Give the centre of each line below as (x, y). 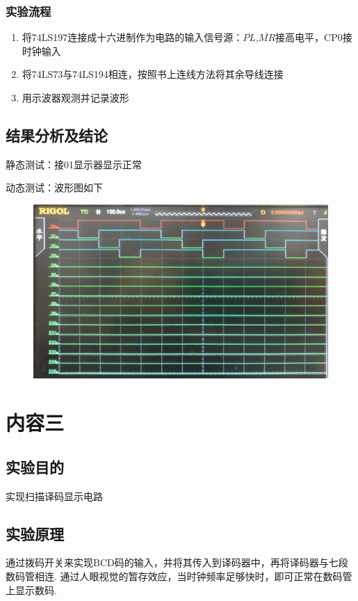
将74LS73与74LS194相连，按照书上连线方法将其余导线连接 (153, 74)
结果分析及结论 (57, 135)
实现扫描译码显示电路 (54, 496)
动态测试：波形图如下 (54, 187)
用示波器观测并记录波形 (75, 97)
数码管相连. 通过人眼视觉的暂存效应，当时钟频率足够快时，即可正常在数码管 (179, 576)
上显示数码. (31, 590)
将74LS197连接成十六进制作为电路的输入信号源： (132, 37)
